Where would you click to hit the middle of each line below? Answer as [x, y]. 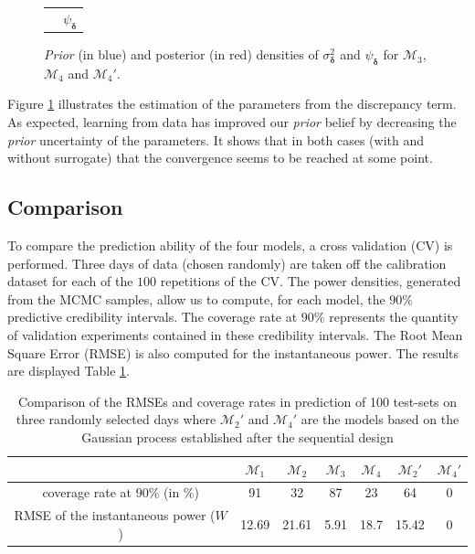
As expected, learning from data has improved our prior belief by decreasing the [232, 122]
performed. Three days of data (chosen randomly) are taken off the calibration [227, 263]
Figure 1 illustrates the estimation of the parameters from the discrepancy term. [232, 104]
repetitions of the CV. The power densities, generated [311, 281]
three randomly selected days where [116, 419]
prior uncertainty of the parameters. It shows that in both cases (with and [216, 139]
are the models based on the [380, 419]
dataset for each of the [70, 281]
